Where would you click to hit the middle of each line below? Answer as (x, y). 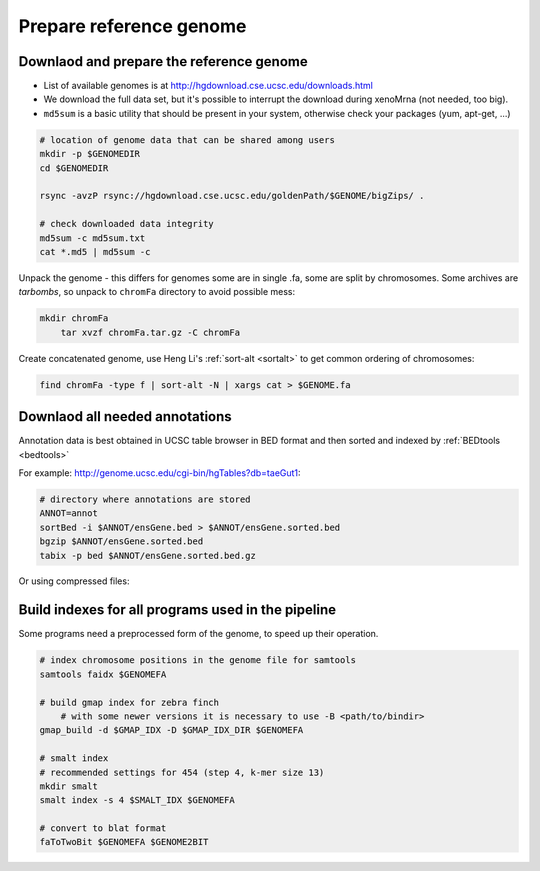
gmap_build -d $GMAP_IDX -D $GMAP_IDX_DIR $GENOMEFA (171, 730)
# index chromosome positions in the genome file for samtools (198, 660)
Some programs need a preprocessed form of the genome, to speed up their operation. (198, 634)
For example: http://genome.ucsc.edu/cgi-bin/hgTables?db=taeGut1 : (159, 472)
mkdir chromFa (74, 318)
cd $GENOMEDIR (74, 168)
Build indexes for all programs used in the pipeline (177, 610)
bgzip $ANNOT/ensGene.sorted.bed (121, 541)
